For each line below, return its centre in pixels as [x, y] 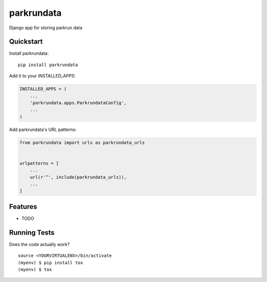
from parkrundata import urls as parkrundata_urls [82, 142]
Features [23, 207]
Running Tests [32, 232]
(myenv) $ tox [35, 270]
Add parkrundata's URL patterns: [43, 129]
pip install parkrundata [48, 65]
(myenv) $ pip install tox [51, 262]
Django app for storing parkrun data [46, 28]
